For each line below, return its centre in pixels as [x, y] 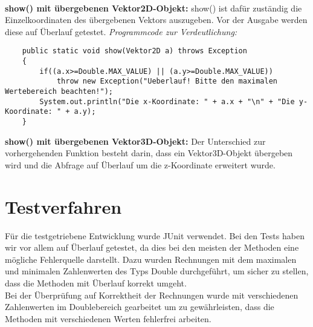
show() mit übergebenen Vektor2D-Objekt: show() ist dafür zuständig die [153, 8]
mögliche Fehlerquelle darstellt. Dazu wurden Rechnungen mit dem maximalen [151, 259]
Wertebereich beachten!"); [59, 91]
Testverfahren [63, 206]
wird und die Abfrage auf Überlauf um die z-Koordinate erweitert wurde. [140, 164]
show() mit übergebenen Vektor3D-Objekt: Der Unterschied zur [135, 141]
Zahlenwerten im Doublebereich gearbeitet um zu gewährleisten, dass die [140, 307]
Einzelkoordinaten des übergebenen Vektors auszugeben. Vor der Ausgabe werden [156, 20]
